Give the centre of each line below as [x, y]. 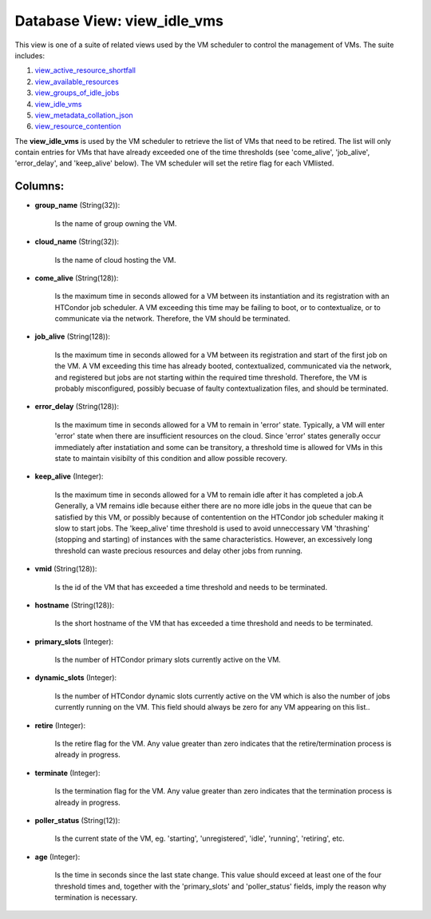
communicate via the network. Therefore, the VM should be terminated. [172, 319]
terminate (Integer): [67, 773]
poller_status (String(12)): [77, 820]
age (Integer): [57, 857]
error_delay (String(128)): [77, 407]
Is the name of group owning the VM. [116, 223]
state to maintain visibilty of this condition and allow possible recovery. [171, 458]
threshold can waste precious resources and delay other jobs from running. [179, 551]
